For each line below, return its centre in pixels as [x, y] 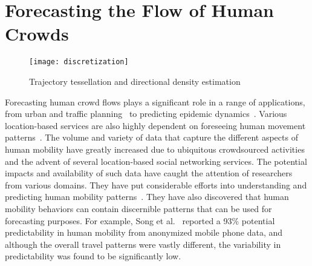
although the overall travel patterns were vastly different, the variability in [143, 244]
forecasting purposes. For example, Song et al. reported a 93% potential [140, 220]
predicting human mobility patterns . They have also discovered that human [147, 197]
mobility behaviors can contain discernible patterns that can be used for [138, 208]
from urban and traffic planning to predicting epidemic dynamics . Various [146, 114]
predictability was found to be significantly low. [93, 256]
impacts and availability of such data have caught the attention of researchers [149, 173]
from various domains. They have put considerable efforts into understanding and [156, 185]
